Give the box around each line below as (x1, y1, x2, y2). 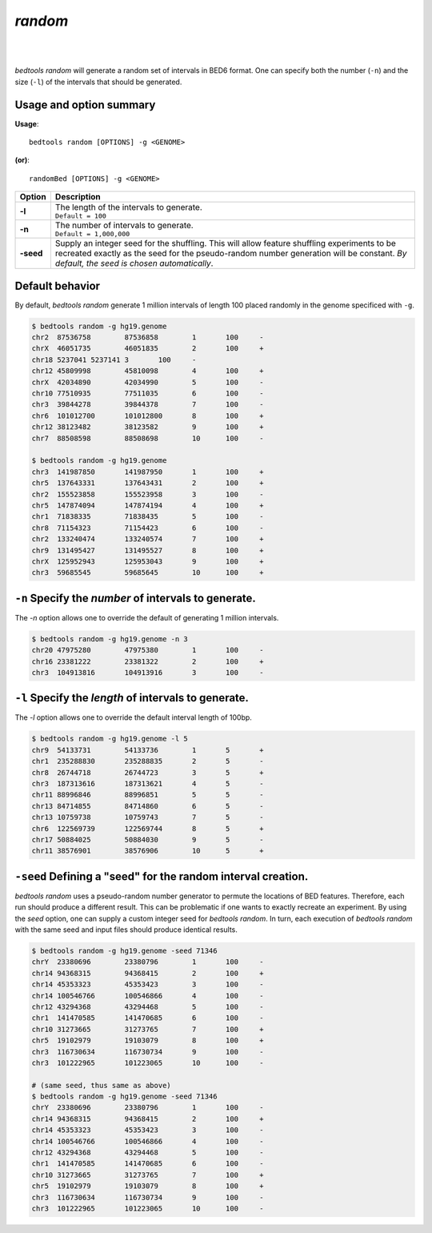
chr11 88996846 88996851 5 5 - (31, 790, 264, 800)
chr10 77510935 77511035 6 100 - (31, 389, 264, 398)
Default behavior (14, 279, 100, 292)
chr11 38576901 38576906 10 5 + (31, 846, 264, 856)
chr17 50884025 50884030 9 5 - (31, 835, 264, 844)
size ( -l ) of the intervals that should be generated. (14, 77, 182, 86)
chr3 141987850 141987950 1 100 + (31, 467, 264, 476)
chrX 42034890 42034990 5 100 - (31, 377, 264, 387)
